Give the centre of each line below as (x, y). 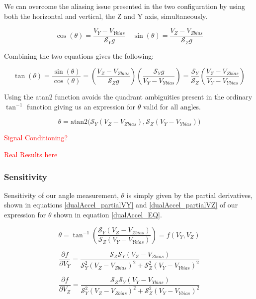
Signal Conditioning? (36, 138)
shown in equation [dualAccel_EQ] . (108, 215)
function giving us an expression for (81, 106)
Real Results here (31, 154)
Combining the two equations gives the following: (79, 55)
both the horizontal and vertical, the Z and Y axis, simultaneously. (106, 16)
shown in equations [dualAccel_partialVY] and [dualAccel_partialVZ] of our (121, 205)
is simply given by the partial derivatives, (189, 195)
